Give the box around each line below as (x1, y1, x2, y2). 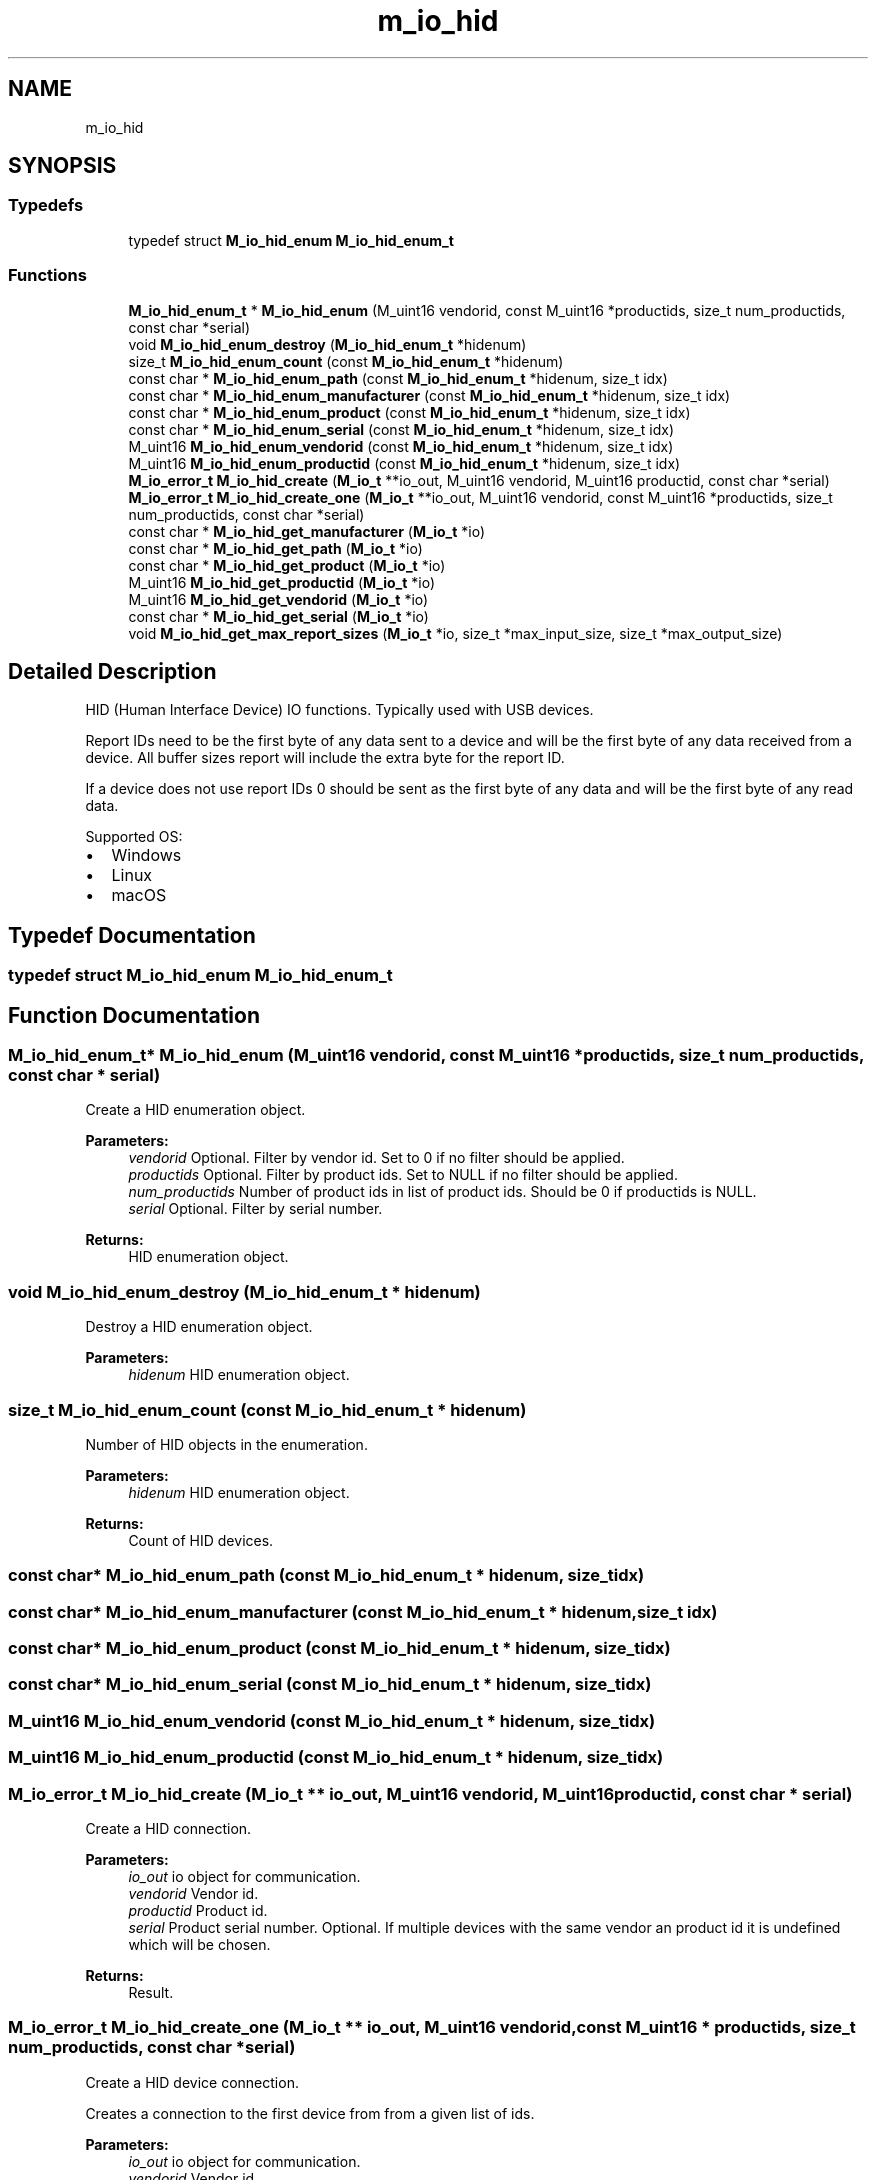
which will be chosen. (128, 1935, 271, 1953)
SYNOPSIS (8, 153, 117, 179)
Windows (111, 845, 182, 866)
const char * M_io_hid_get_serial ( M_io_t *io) (128, 607, 429, 625)
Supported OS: (85, 828, 183, 846)
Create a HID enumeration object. (85, 1101, 306, 1119)
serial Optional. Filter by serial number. (128, 1200, 383, 1218)
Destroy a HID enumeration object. (85, 1318, 313, 1336)
